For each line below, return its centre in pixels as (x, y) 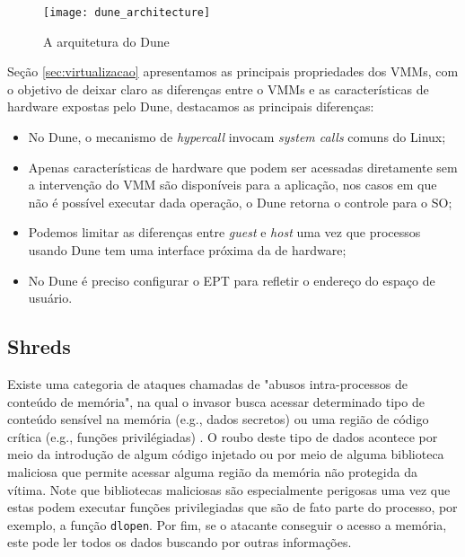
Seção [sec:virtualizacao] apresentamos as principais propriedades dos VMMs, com (233, 71)
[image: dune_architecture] (127, 13)
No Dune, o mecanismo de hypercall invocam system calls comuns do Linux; (237, 137)
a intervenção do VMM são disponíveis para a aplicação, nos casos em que (232, 185)
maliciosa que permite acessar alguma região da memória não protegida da (212, 471)
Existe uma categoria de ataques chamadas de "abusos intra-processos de (207, 383)
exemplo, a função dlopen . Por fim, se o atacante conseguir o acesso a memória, (227, 524)
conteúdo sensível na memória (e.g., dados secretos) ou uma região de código (218, 419)
